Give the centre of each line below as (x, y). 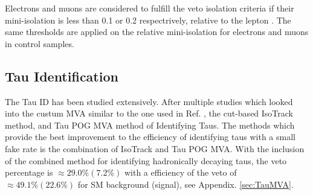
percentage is (29, 172)
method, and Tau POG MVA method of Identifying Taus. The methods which (150, 125)
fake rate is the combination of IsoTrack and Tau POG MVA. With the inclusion (155, 148)
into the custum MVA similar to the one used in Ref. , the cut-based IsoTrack (149, 113)
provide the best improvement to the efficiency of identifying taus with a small (150, 137)
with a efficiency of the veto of (180, 172)
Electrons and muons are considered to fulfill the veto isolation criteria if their (150, 8)
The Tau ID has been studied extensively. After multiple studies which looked (149, 101)
